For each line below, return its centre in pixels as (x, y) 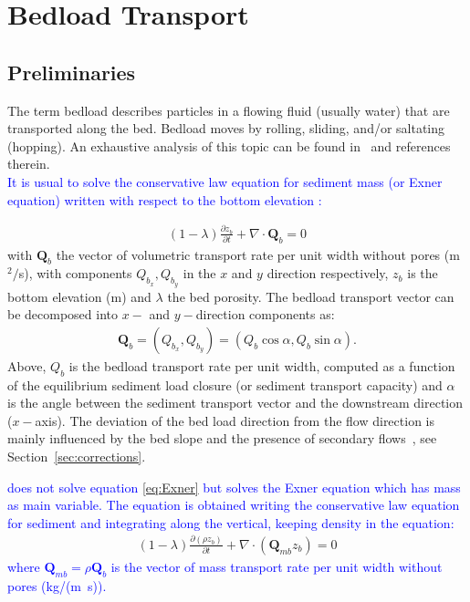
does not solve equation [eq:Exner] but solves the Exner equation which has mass (234, 487)
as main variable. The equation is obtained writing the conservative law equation (234, 505)
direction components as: (265, 314)
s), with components (75, 273)
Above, (27, 365)
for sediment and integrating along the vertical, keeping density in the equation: (231, 522)
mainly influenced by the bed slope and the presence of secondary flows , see (222, 438)
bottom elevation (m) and (79, 296)
